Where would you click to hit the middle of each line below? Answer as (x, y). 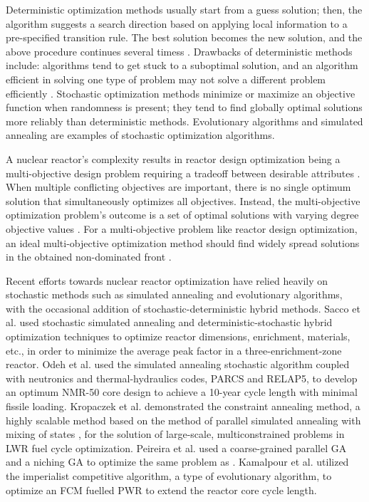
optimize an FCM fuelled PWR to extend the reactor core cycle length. (161, 490)
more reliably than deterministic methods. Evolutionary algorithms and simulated (184, 121)
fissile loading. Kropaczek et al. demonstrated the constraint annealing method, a (183, 406)
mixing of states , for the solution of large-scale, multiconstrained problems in (175, 434)
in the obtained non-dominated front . (89, 257)
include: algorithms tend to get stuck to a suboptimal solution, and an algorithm (182, 65)
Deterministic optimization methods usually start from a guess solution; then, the (184, 9)
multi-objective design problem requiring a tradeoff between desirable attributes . (183, 173)
